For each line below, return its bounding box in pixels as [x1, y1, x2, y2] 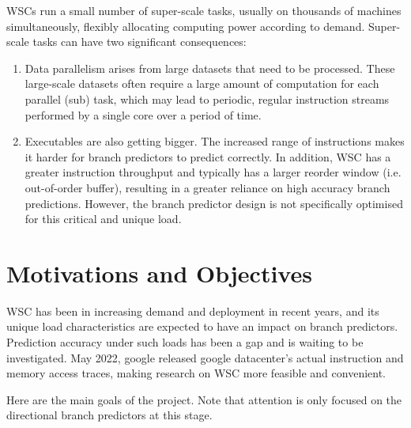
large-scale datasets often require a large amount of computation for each [25, 75, 379, 92]
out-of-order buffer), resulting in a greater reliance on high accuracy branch [25, 179, 390, 195]
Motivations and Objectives [6, 256, 312, 289]
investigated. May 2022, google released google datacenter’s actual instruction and [6, 349, 404, 366]
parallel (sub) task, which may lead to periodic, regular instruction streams [25, 90, 390, 107]
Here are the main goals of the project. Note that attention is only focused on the [6, 391, 402, 407]
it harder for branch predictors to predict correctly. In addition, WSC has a [25, 148, 391, 165]
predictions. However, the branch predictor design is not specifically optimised [25, 195, 403, 211]
